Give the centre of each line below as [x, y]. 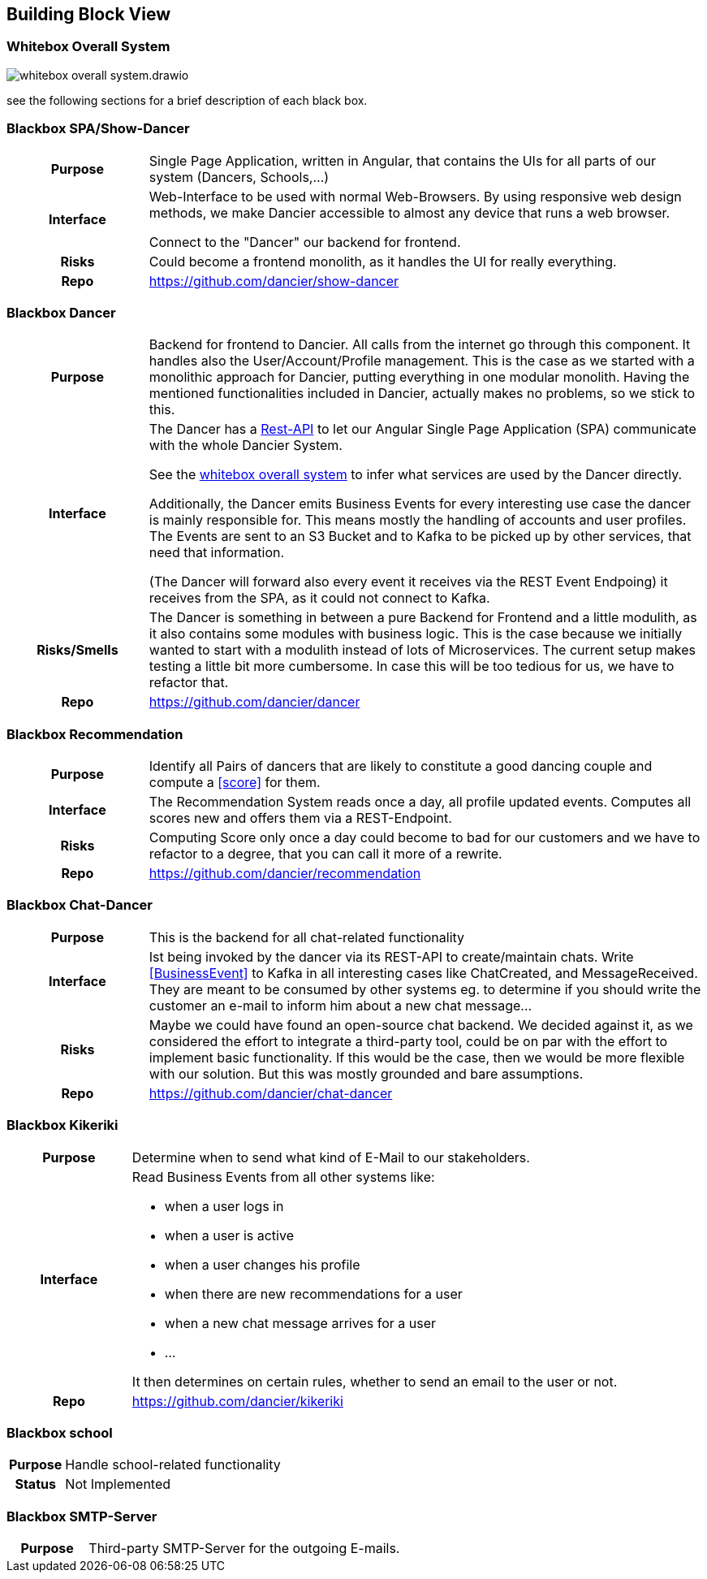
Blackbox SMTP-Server [82, 1516]
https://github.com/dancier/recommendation [285, 874]
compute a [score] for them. [235, 783]
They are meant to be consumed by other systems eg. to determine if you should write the [425, 989]
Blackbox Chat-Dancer [80, 905]
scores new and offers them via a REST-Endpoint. [300, 818]
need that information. [217, 553]
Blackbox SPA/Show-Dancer [98, 129]
